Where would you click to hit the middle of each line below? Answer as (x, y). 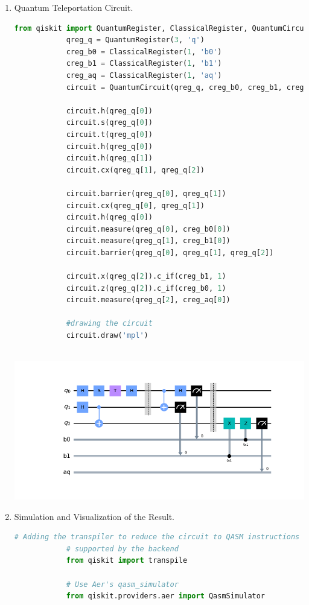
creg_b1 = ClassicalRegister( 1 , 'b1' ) (144, 64)
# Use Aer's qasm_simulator (122, 584)
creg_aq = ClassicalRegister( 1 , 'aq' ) (144, 75)
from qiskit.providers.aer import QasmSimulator (166, 596)
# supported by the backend (122, 549)
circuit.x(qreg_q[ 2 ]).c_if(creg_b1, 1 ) (146, 277)
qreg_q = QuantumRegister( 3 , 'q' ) (135, 40)
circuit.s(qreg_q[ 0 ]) (109, 123)
